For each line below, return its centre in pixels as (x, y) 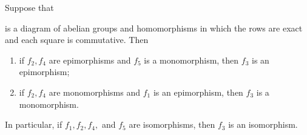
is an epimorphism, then (198, 92)
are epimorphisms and (90, 60)
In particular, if (34, 124)
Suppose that (29, 7)
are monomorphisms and (95, 92)
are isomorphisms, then (172, 124)
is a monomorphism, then (191, 60)
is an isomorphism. (263, 124)
